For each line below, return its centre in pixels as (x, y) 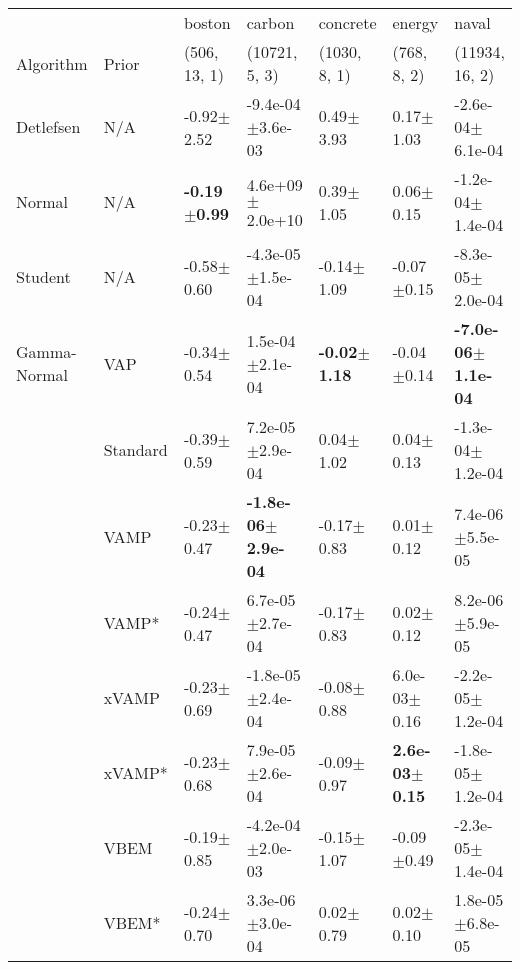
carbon (270, 22)
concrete (347, 22)
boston (207, 22)
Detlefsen (48, 126)
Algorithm (52, 63)
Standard (135, 449)
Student (43, 276)
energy (415, 22)
